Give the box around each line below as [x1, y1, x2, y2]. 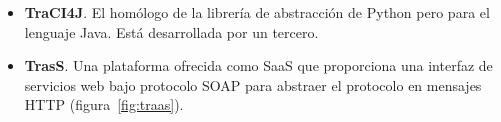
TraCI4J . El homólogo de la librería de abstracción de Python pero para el [24, 2, 490, 22]
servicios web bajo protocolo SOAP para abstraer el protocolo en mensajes [24, 74, 482, 95]
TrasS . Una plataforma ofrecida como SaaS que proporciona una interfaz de [24, 55, 493, 76]
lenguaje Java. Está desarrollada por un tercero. [24, 21, 319, 42]
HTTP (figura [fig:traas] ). [24, 94, 184, 115]
